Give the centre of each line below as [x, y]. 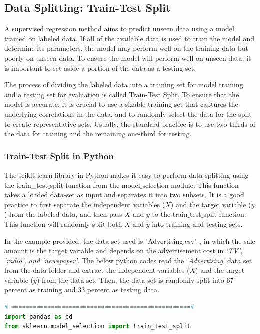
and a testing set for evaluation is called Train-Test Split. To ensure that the [122, 94]
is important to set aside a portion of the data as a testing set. [100, 67]
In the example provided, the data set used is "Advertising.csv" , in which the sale [130, 240]
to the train [170, 214]
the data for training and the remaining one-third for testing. [98, 134]
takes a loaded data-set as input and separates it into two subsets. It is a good [124, 194]
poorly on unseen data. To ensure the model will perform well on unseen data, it [128, 57]
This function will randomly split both [63, 223]
